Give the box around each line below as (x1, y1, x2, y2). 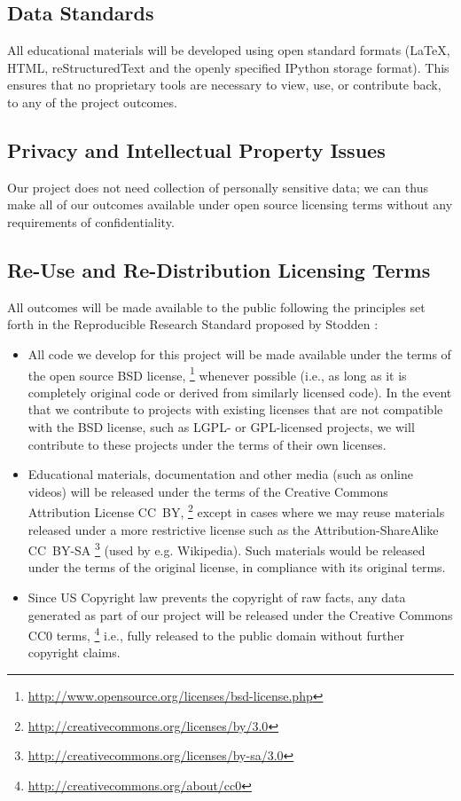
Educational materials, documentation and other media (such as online (27, 465, 413, 483)
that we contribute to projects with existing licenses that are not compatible (27, 400, 443, 419)
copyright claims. (27, 643, 121, 662)
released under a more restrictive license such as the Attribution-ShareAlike (27, 520, 439, 538)
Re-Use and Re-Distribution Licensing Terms (7, 255, 431, 283)
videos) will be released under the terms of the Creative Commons (27, 482, 388, 500)
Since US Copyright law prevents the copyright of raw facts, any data (27, 588, 406, 607)
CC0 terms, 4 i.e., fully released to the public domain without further (27, 624, 405, 644)
